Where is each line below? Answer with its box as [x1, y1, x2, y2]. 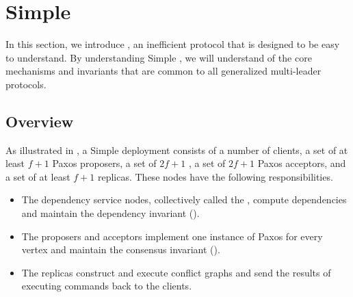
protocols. [5, 77, 47, 91]
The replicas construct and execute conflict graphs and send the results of [21, 265, 331, 279]
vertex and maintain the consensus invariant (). [21, 242, 220, 257]
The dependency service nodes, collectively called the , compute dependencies [21, 192, 347, 207]
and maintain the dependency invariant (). [21, 206, 200, 220]
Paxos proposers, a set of [52, 156, 157, 170]
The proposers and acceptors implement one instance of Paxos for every [21, 229, 323, 243]
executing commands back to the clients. [21, 279, 192, 293]
